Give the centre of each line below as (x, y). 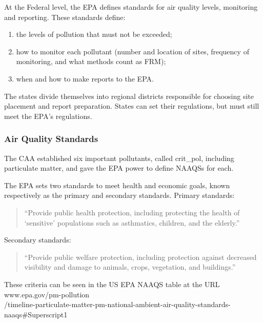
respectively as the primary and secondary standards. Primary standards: (119, 195)
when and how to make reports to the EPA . (85, 78)
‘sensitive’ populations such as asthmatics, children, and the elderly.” (132, 222)
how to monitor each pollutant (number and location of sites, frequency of (133, 51)
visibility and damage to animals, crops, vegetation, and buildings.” (130, 267)
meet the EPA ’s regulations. (48, 116)
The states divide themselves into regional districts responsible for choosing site (129, 96)
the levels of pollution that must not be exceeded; (94, 34)
